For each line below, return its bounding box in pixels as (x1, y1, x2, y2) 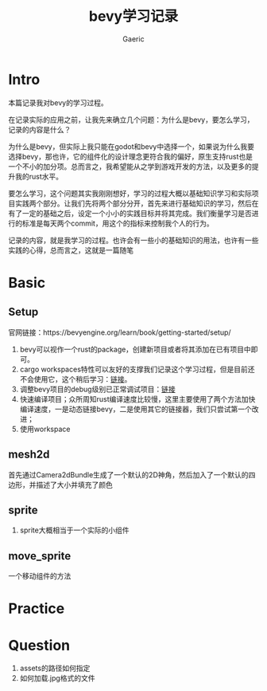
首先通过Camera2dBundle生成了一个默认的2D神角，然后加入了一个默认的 (8, 469, 249, 479)
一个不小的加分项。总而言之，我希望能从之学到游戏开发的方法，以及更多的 (8, 161, 252, 171)
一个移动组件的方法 (8, 571, 72, 581)
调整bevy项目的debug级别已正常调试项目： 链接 (19, 384, 176, 394)
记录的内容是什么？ (8, 124, 72, 134)
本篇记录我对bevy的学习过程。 (8, 97, 109, 108)
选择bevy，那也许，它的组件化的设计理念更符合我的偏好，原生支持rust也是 (8, 151, 253, 161)
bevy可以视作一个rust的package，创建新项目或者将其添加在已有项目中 (19, 344, 252, 354)
